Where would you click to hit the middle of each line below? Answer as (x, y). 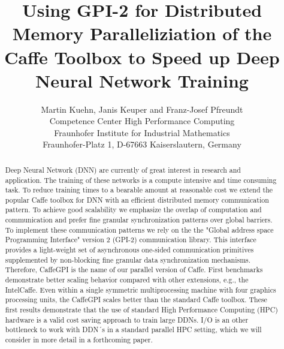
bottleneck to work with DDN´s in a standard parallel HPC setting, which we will (133, 330)
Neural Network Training (142, 80)
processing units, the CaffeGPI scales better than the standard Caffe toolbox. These (136, 300)
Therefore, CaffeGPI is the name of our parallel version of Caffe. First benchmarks (134, 270)
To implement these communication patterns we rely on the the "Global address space (139, 229)
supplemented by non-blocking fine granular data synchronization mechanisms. (128, 259)
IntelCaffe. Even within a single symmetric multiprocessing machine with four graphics (141, 289)
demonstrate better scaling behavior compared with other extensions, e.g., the (127, 280)
